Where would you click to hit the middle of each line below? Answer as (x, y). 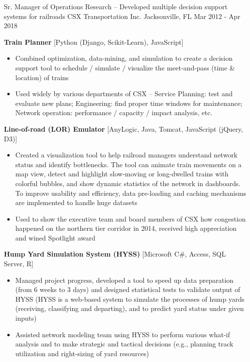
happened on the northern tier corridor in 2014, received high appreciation (126, 228)
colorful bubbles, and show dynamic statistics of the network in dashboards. (128, 183)
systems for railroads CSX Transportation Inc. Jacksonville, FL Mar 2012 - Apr (122, 16)
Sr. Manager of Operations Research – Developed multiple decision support (116, 6)
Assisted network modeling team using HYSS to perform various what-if (123, 334)
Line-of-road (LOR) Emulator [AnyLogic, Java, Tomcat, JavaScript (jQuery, (124, 129)
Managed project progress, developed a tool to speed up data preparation (124, 280)
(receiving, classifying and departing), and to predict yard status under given (130, 308)
